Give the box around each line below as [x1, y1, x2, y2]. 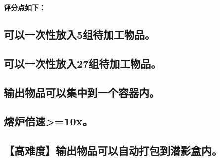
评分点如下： [4, 2, 45, 12]
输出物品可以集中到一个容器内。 [4, 84, 160, 100]
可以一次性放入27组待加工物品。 [4, 55, 162, 71]
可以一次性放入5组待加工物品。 [4, 26, 156, 41]
